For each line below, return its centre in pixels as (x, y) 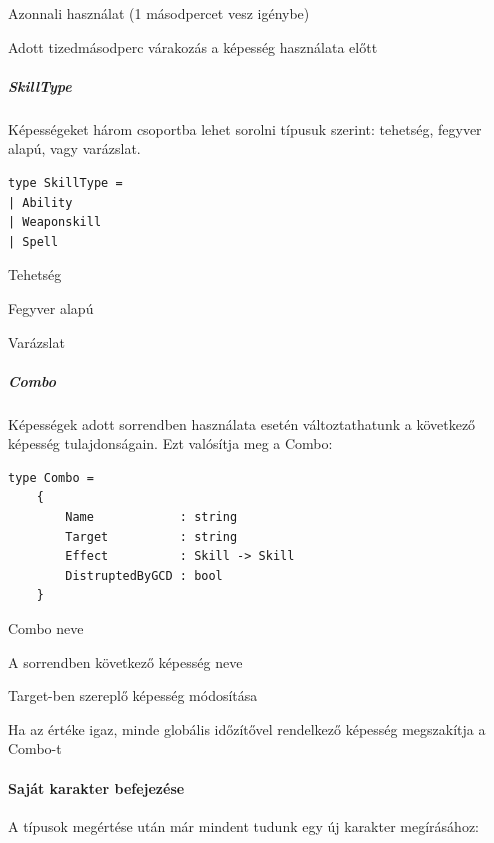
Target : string (151, 536)
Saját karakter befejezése (96, 787)
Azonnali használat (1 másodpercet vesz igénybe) (159, 13)
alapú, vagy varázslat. (74, 148)
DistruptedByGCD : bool (144, 575)
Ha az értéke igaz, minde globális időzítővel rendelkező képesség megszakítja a (247, 728)
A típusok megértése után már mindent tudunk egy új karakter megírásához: (243, 825)
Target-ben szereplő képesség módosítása (133, 695)
